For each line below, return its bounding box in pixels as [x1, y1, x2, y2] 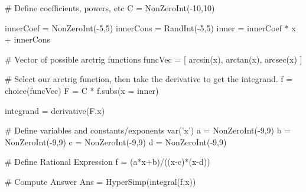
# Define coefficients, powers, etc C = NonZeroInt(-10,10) [5, 2, 215, 14]
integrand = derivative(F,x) [5, 104, 105, 116]
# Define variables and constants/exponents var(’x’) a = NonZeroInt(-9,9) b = [5, 124, 291, 136]
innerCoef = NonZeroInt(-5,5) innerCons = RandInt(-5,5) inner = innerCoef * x [5, 21, 296, 34]
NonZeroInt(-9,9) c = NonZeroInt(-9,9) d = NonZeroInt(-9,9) [5, 135, 227, 148]
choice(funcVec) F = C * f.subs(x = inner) [5, 84, 159, 96]
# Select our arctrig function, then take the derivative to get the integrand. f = [5, 73, 293, 85]
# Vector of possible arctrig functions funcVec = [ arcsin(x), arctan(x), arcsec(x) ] [5, 53, 302, 65]
